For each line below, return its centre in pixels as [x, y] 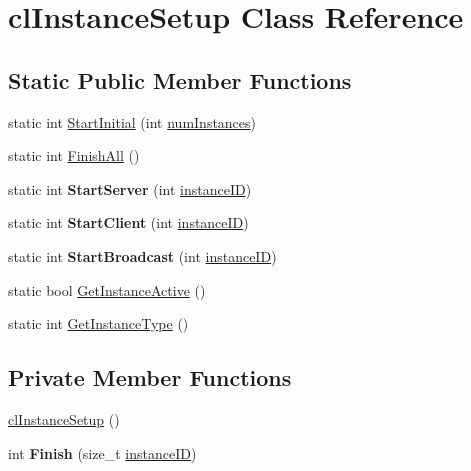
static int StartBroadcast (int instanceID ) [142, 255]
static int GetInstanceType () [98, 323]
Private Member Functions [150, 377]
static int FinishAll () [74, 155]
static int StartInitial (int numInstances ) [132, 121]
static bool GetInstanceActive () [107, 289]
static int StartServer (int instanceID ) [130, 188]
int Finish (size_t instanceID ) [102, 452]
